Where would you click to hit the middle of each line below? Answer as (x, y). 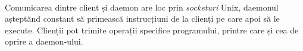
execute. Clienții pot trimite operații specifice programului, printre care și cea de (152, 30)
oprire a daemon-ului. (44, 41)
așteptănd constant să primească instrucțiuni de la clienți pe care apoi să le (142, 18)
